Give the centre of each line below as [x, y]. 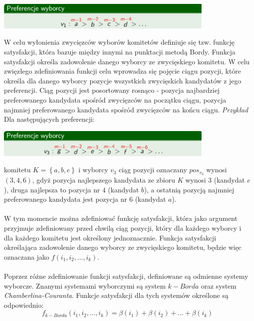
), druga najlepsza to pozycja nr [52, 189]
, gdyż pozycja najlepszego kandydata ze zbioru [103, 180]
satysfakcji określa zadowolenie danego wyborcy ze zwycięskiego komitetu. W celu [127, 61]
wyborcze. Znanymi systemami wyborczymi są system [85, 285]
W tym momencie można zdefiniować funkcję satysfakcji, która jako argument [121, 218]
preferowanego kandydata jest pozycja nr [66, 199]
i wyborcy [93, 170]
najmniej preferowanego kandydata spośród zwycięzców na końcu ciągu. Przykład [126, 109]
